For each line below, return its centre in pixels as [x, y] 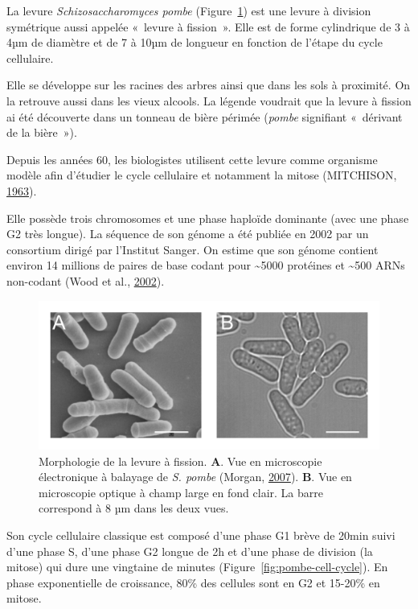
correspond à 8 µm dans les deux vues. [134, 508]
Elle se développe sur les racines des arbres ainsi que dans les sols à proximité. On [209, 85]
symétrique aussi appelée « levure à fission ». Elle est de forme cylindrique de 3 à [208, 26]
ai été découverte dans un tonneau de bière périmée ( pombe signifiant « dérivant [205, 116]
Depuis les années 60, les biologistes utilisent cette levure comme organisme [192, 159]
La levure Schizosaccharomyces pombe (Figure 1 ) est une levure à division [189, 10]
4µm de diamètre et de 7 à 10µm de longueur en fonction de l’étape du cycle [195, 42]
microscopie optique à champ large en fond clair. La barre [181, 492]
